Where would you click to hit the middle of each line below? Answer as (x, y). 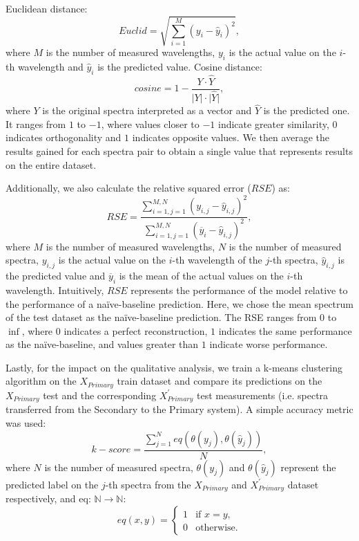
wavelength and (50, 66)
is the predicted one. (307, 110)
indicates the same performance (285, 330)
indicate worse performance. (269, 344)
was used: (26, 422)
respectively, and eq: (48, 498)
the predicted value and (56, 276)
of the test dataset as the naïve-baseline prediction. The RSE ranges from (161, 317)
